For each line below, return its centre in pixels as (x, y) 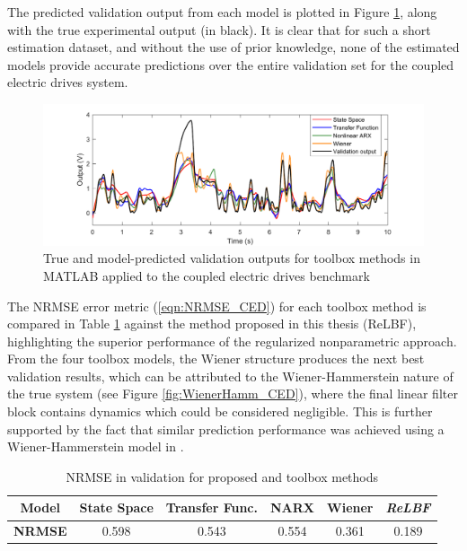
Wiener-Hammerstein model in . (96, 446)
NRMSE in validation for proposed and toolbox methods (222, 476)
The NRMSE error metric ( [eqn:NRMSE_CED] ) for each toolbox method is (217, 306)
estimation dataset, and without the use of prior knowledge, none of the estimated (233, 47)
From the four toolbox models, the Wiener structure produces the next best (216, 359)
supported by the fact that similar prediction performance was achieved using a (226, 429)
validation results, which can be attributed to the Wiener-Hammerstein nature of (230, 376)
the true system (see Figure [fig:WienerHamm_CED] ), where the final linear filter (233, 394)
